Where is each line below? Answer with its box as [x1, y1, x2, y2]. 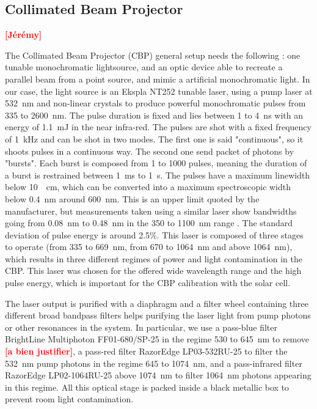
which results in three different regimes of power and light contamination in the [5, 252, 302, 265]
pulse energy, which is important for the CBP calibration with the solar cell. [5, 276, 291, 289]
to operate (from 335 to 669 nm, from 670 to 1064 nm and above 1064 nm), [5, 240, 293, 253]
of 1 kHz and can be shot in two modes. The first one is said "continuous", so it [5, 132, 304, 145]
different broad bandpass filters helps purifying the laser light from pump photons [5, 309, 311, 322]
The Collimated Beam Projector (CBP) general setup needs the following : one [5, 48, 301, 61]
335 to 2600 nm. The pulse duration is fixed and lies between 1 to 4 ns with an [5, 108, 303, 121]
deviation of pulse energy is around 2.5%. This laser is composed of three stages [5, 228, 304, 241]
